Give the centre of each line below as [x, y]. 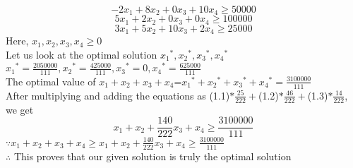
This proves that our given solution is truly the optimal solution [152, 156]
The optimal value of [51, 81]
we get [20, 109]
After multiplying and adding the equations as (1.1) [118, 95]
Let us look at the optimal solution [82, 54]
